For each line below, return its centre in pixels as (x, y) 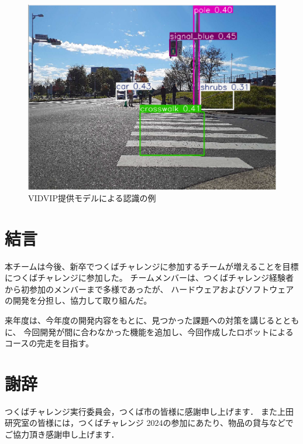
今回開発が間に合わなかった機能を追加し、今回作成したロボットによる (159, 331)
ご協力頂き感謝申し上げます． (62, 434)
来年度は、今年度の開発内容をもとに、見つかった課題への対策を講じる (140, 320)
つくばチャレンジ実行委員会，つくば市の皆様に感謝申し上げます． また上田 (149, 411)
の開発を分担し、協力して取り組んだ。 (78, 300)
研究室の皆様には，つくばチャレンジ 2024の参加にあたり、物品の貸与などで (149, 423)
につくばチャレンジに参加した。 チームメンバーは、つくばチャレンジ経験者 (149, 278)
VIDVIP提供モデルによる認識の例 (92, 197)
